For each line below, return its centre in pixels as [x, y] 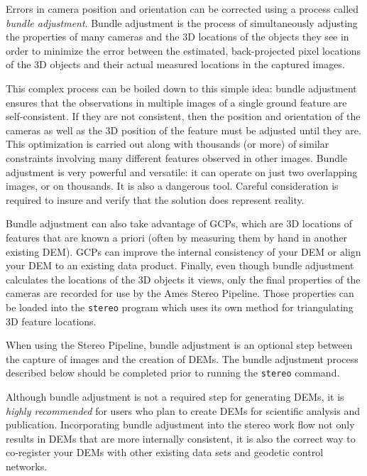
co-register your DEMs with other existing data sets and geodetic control [165, 452]
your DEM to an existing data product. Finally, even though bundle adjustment [180, 265]
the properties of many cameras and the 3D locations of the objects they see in [177, 37]
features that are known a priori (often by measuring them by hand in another [177, 237]
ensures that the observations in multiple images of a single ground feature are [176, 102]
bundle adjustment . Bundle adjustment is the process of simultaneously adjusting [182, 22]
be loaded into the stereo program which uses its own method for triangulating [180, 307]
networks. [27, 466]
